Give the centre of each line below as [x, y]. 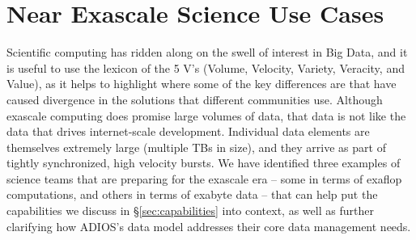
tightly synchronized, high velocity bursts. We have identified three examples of [204, 163]
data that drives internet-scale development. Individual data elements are [188, 131]
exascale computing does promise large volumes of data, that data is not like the [206, 115]
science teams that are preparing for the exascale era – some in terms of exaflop [204, 178]
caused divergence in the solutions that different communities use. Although [195, 99]
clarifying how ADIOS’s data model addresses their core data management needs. [209, 226]
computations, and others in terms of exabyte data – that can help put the [192, 194]
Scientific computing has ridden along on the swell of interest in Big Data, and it [207, 52]
